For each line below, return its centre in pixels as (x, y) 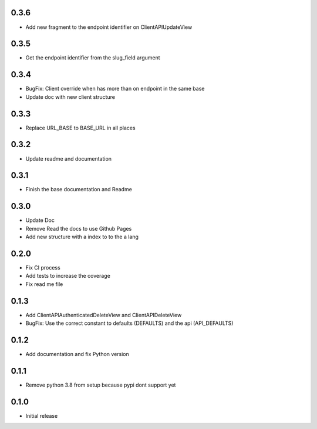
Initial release (42, 415)
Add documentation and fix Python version (77, 354)
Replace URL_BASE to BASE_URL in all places (80, 128)
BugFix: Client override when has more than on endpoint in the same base (115, 89)
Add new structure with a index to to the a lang (82, 237)
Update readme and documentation (68, 158)
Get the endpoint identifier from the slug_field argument (93, 58)
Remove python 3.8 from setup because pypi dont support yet (101, 385)
